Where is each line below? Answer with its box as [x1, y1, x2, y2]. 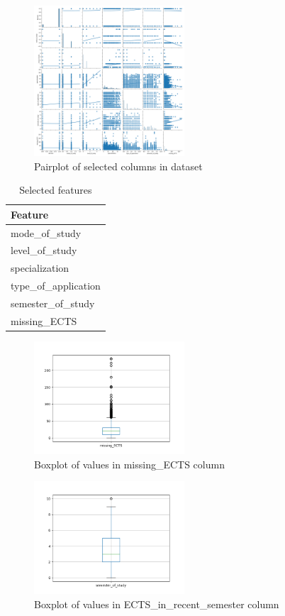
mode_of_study [11, 225, 82, 240]
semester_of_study [11, 296, 95, 310]
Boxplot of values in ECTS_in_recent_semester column [34, 596, 279, 611]
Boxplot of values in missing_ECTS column [34, 456, 225, 471]
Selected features [19, 182, 92, 197]
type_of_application [11, 278, 101, 293]
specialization [11, 260, 69, 275]
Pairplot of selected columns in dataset [34, 158, 203, 173]
